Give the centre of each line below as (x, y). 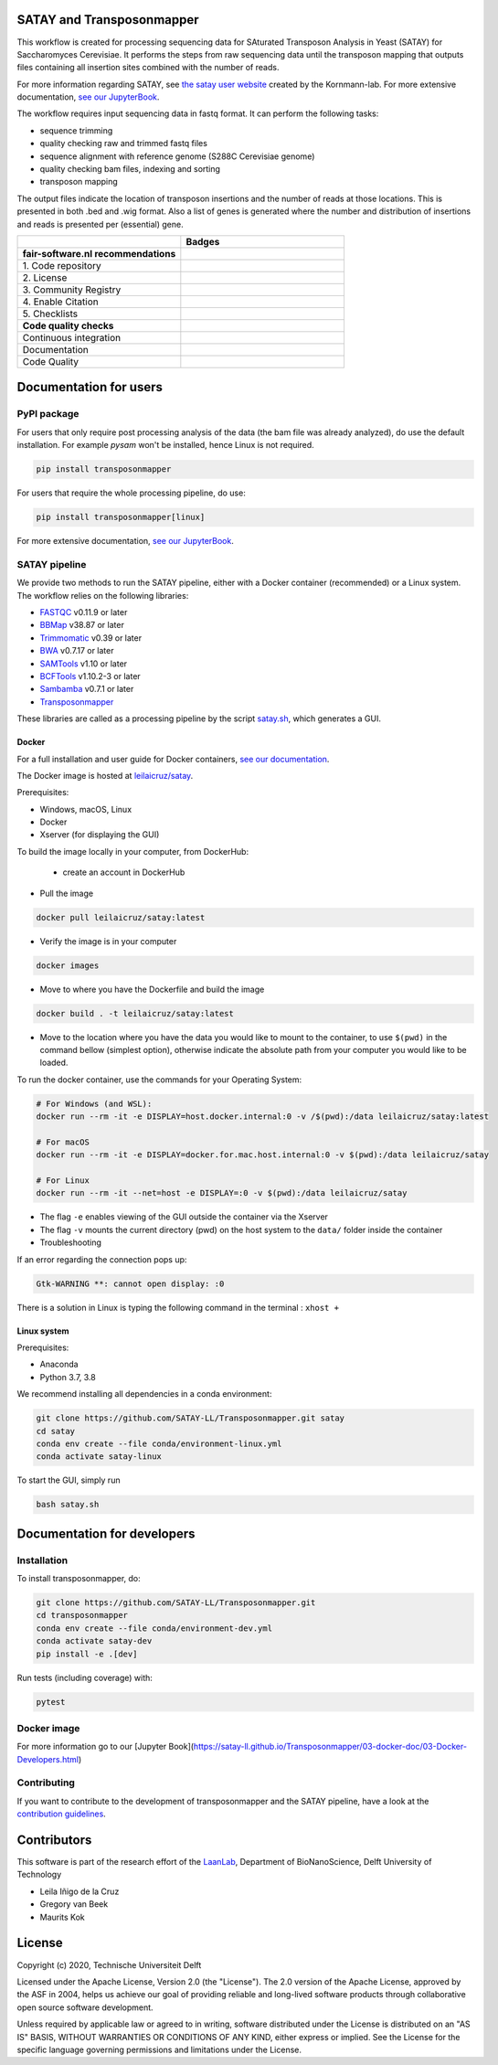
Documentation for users (90, 387)
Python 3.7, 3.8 (68, 1377)
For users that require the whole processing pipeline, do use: (131, 493)
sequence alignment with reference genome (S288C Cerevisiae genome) (177, 156)
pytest (51, 1702)
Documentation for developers (106, 1533)
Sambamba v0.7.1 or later (87, 689)
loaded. (54, 1063)
